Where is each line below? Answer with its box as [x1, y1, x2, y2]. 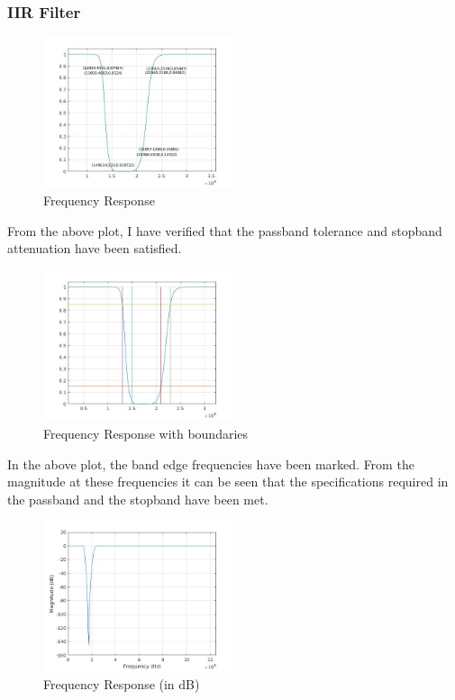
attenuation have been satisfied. [7, 239, 182, 258]
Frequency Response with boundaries [43, 423, 249, 442]
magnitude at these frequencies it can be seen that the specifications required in [7, 472, 449, 491]
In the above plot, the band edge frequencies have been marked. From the [7, 454, 414, 473]
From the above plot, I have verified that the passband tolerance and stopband [7, 221, 442, 240]
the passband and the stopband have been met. [7, 489, 268, 508]
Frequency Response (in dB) [43, 675, 200, 694]
